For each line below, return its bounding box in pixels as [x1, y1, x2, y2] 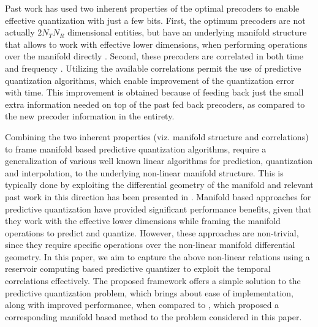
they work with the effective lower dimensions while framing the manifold [5, 214, 281, 227]
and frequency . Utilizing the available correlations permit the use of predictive [5, 61, 301, 74]
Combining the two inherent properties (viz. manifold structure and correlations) [5, 130, 309, 143]
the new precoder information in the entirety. [5, 110, 175, 122]
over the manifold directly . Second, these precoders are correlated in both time [5, 50, 303, 62]
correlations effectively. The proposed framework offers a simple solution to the [5, 274, 301, 287]
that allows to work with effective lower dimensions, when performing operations [5, 37, 308, 50]
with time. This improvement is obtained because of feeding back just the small [5, 86, 304, 99]
